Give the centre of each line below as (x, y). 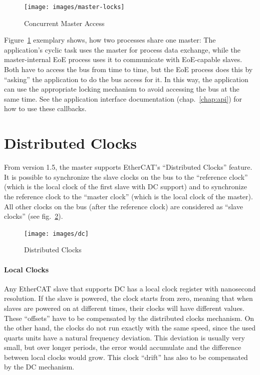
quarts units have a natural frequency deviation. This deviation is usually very (124, 337)
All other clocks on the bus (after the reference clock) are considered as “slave (123, 206)
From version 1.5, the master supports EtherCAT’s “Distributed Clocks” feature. (128, 167)
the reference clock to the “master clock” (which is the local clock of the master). (128, 196)
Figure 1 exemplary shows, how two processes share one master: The (110, 40)
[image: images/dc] (56, 234)
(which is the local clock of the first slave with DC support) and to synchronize (125, 186)
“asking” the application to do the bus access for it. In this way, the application (126, 79)
